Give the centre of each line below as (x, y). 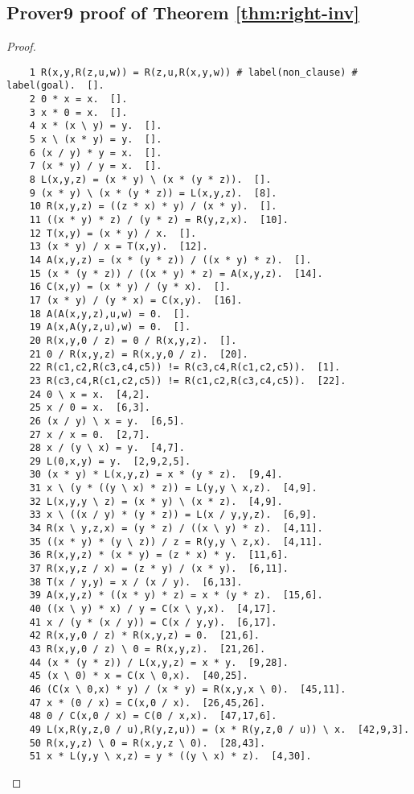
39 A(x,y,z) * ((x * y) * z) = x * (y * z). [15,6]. (176, 595)
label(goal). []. (55, 86)
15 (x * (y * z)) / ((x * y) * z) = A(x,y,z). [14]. (176, 273)
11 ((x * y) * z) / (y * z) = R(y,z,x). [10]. (159, 220)
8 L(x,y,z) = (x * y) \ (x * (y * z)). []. (150, 180)
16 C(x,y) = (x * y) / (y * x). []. (130, 287)
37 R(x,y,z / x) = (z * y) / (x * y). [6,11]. (159, 569)
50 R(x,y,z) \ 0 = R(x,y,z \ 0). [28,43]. (148, 743)
